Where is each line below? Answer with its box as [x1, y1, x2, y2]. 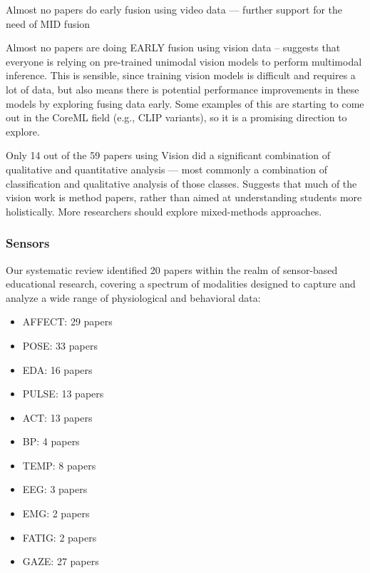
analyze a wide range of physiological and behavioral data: [6, 290, 261, 305]
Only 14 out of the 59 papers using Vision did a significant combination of [6, 148, 330, 163]
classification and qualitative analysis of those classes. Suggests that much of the [6, 176, 357, 191]
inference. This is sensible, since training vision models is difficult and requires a [6, 68, 356, 83]
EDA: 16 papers [22, 362, 93, 377]
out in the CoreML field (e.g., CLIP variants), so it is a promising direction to [6, 110, 347, 125]
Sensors [6, 234, 50, 252]
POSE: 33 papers [22, 338, 98, 353]
